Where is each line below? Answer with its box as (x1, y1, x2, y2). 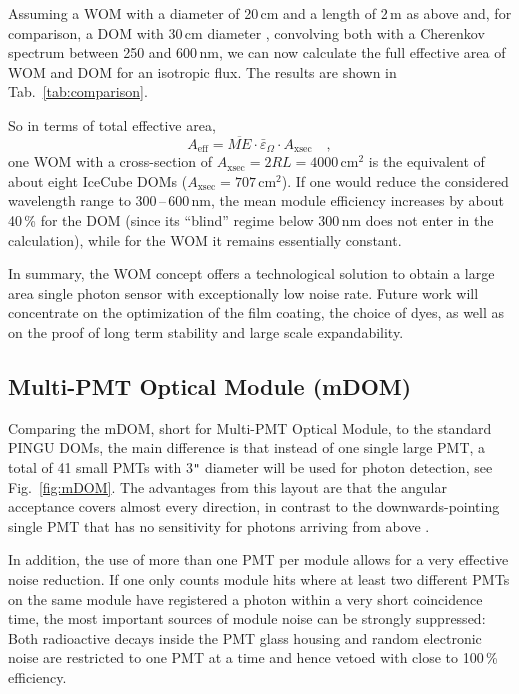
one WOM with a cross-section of (8, 151, 213, 172)
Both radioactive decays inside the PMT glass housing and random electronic (8, 627, 482, 648)
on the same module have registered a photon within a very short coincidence (8, 588, 483, 609)
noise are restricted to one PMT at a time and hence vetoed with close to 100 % (8, 647, 498, 668)
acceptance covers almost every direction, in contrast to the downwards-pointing (8, 496, 500, 517)
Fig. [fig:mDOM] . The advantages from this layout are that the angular (8, 476, 447, 497)
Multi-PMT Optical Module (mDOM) (8, 370, 412, 401)
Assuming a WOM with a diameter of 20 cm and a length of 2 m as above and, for (8, 3, 512, 23)
